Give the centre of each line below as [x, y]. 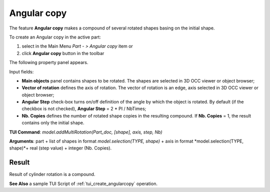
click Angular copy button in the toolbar [63, 53]
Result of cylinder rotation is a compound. [52, 174]
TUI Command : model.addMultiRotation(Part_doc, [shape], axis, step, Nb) [86, 132]
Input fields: [21, 71]
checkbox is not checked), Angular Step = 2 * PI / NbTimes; [84, 109]
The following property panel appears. [49, 62]
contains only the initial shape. [53, 123]
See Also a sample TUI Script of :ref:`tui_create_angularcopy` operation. [83, 183]
